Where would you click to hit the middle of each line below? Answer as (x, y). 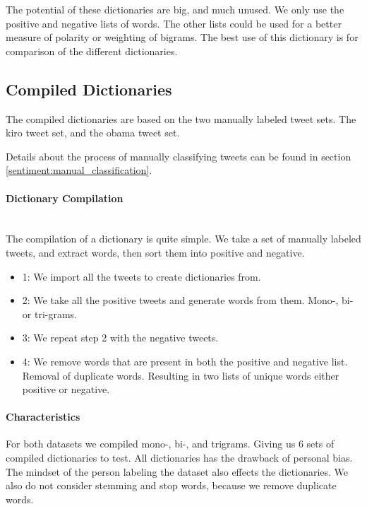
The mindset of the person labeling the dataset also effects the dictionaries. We (177, 471)
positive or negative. (66, 389)
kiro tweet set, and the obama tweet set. (93, 133)
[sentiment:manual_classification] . (79, 170)
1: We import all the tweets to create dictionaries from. (142, 276)
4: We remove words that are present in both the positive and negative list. (185, 361)
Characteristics (43, 417)
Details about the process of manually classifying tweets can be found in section (179, 156)
